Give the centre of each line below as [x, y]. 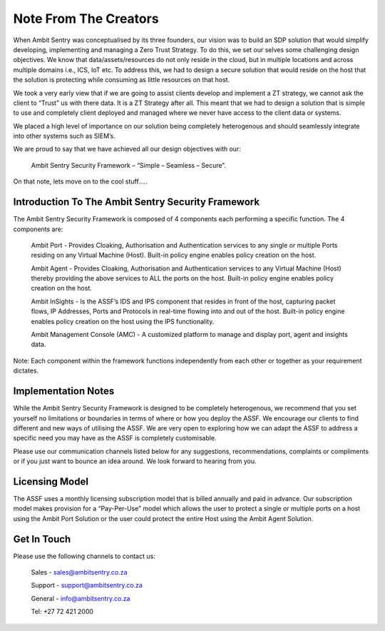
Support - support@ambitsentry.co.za [87, 585]
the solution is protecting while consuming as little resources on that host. [122, 80]
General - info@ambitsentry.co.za [81, 598]
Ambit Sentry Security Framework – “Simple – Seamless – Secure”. [128, 165]
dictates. [26, 370]
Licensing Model [51, 481]
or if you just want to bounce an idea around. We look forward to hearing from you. [135, 461]
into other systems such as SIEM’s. [64, 136]
